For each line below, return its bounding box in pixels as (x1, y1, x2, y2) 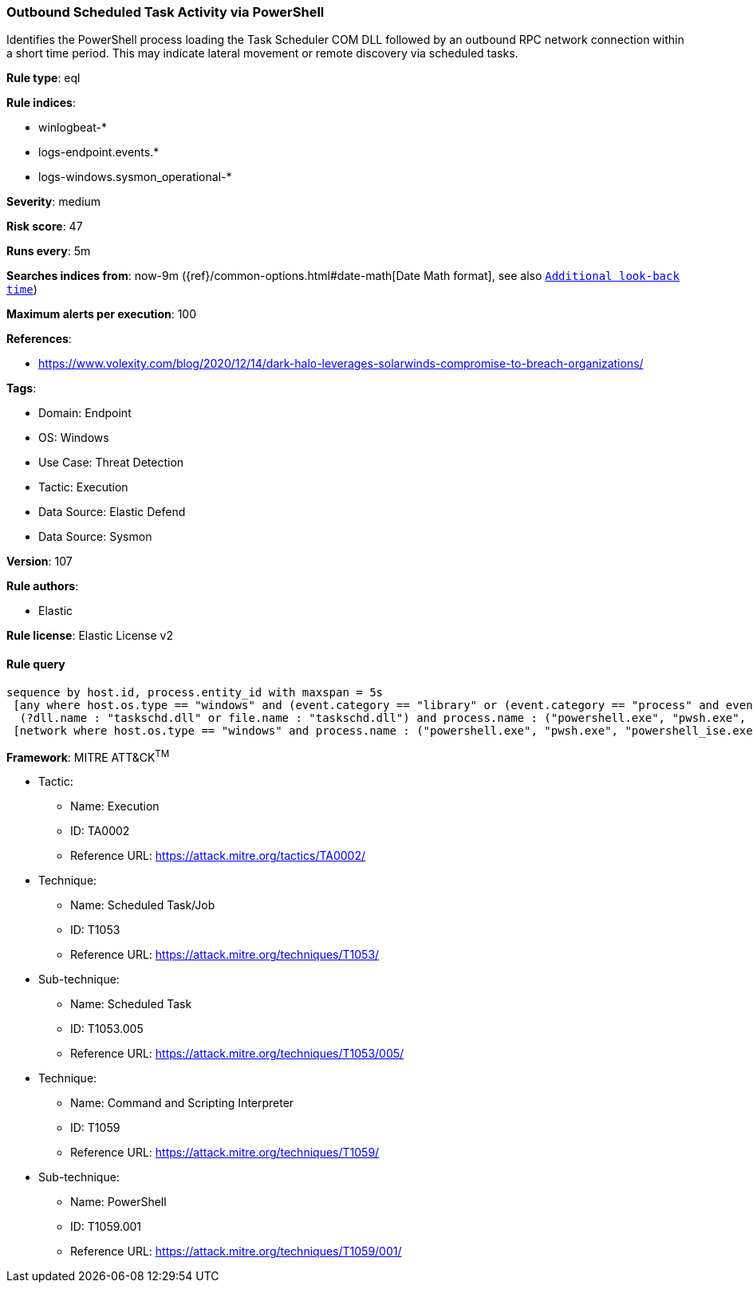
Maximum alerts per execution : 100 (6, 307, 197, 321)
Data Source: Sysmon (38, 530, 152, 544)
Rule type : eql (6, 71, 81, 85)
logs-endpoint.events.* (38, 145, 160, 160)
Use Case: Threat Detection (38, 455, 184, 470)
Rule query (6, 656, 65, 671)
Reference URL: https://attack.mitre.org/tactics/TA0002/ (70, 849, 366, 863)
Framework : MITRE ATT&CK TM (6, 747, 170, 764)
